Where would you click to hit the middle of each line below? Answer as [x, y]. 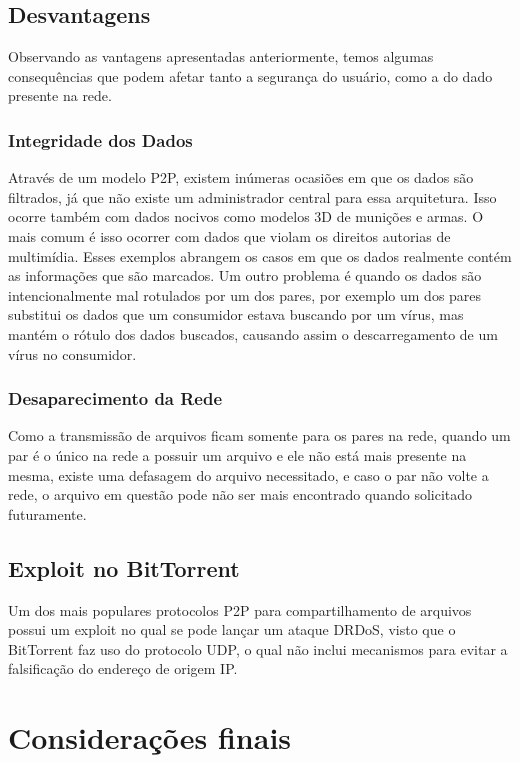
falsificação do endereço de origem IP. [123, 668]
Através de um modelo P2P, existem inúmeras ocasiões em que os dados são [241, 177]
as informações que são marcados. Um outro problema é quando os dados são [245, 275]
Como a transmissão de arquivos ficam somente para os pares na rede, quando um [259, 435]
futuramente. [47, 513]
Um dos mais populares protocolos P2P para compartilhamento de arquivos [240, 609]
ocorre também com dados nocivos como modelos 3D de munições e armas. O [246, 216]
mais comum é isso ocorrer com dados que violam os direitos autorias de [229, 235]
